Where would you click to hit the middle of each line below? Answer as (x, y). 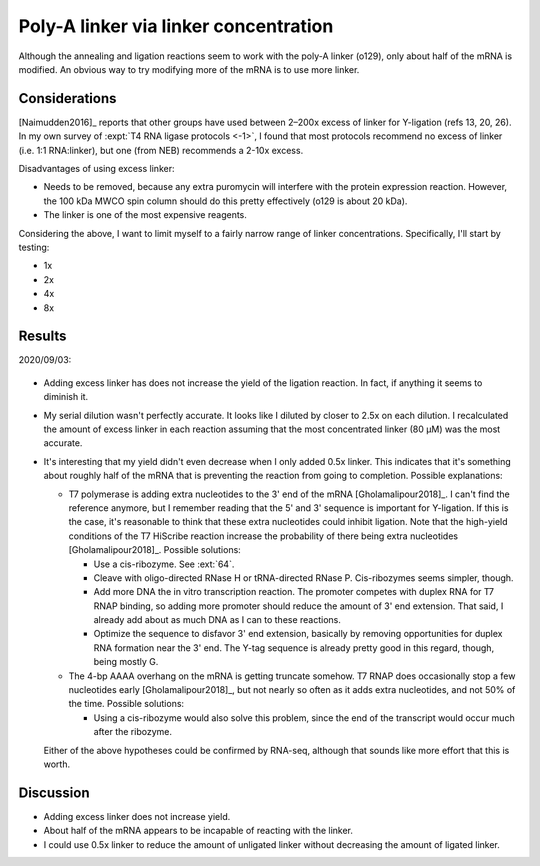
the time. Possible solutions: (126, 704)
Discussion (54, 792)
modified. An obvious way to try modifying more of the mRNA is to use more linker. (189, 69)
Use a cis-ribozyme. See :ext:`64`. (164, 564)
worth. (56, 764)
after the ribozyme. (132, 732)
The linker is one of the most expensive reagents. (145, 215)
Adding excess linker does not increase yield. (137, 816)
